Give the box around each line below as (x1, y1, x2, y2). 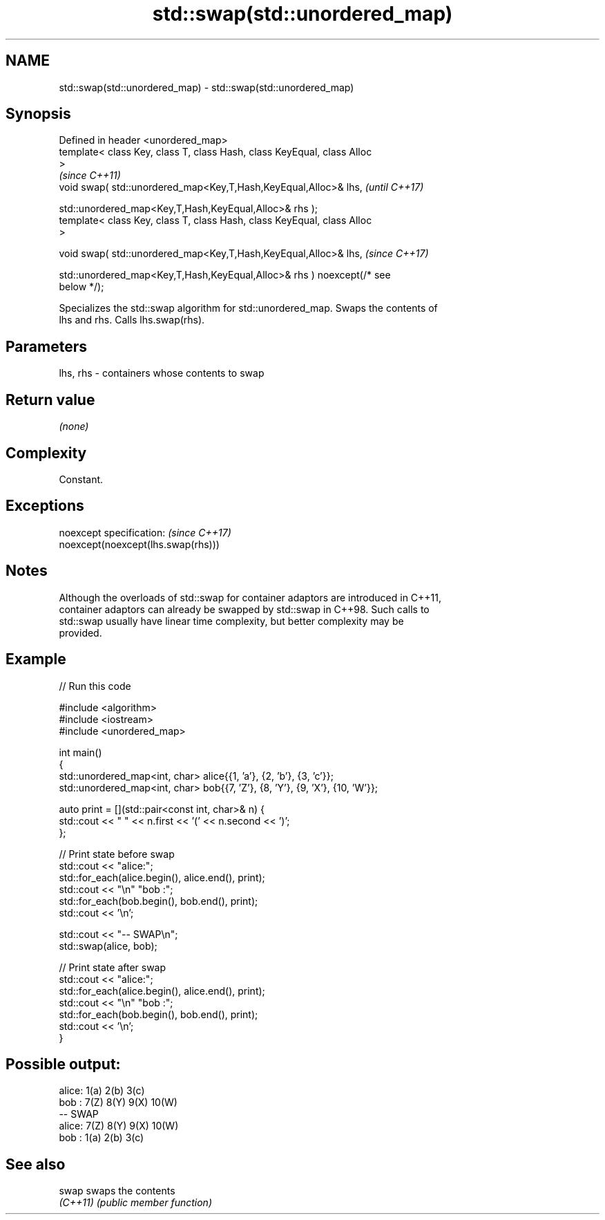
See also (6, 1155, 66, 1173)
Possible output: (6, 1055, 121, 1073)
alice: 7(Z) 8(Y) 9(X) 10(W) (59, 1120, 179, 1132)
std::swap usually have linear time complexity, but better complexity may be (59, 614, 404, 627)
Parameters (6, 337, 87, 355)
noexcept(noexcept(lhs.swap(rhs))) (59, 538, 220, 550)
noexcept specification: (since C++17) (59, 526, 231, 538)
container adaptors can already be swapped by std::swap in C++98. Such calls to (59, 603, 430, 615)
